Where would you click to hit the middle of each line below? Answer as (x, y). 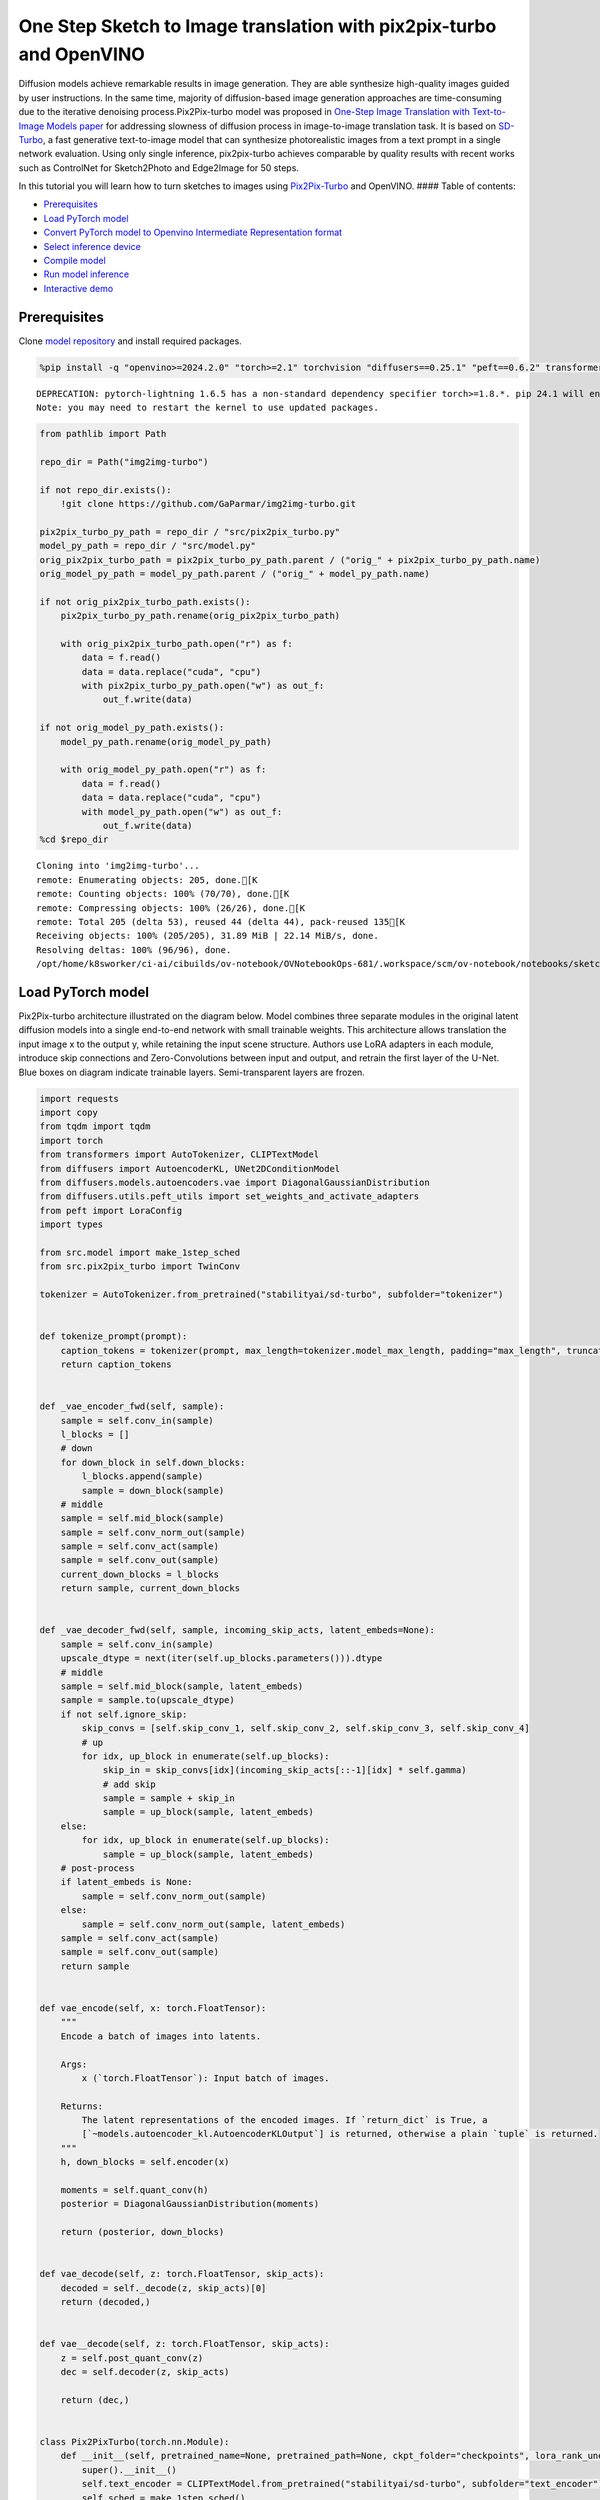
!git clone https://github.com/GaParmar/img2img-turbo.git (208, 504)
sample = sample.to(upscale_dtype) (147, 1700)
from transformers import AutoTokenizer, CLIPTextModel (179, 1154)
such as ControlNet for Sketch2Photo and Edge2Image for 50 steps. (159, 167)
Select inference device (92, 246)
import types (71, 1224)
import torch (71, 1140)
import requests (79, 1098)
